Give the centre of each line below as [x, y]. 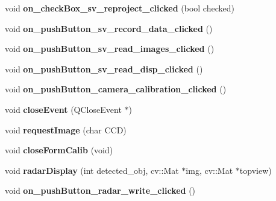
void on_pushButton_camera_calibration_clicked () [116, 89]
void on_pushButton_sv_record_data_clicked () [109, 28]
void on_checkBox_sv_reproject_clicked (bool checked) [120, 8]
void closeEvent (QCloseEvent [63, 109]
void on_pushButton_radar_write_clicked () [100, 190]
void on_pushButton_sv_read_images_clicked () [110, 49]
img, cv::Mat [209, 170]
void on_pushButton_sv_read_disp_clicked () [104, 69]
